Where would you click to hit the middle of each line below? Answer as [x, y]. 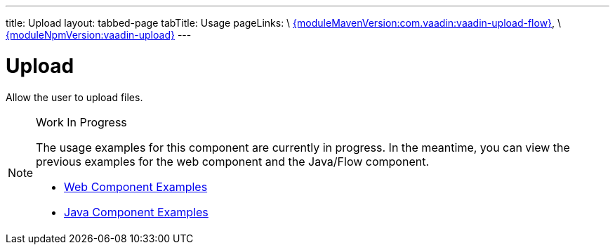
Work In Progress [81, 122]
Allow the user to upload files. [74, 97]
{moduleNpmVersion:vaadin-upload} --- [99, 35]
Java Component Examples [136, 212]
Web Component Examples [136, 186]
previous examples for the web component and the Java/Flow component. [233, 161]
